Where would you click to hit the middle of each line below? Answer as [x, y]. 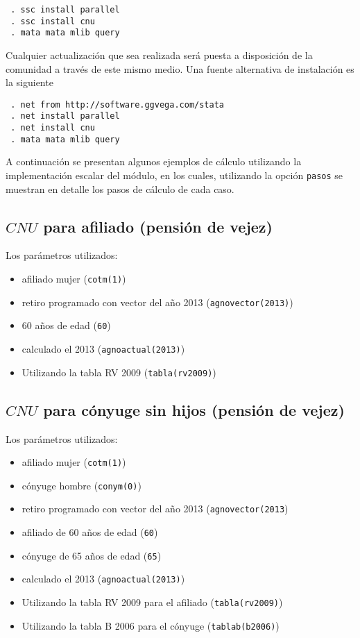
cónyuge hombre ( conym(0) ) [82, 485]
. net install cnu [53, 128]
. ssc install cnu [53, 21]
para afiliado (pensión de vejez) [158, 226]
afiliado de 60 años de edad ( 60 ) [90, 532]
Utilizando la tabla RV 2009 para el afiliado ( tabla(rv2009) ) [152, 602]
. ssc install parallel [65, 10]
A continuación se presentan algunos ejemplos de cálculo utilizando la [154, 161]
